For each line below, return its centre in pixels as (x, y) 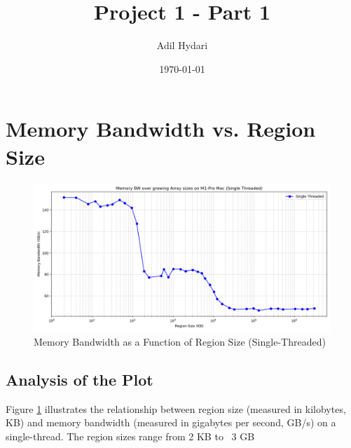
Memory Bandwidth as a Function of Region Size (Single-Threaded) (180, 342)
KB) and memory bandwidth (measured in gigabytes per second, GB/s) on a (171, 422)
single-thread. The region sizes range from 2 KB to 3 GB (130, 436)
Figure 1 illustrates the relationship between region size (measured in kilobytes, (176, 408)
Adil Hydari (182, 45)
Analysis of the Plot (80, 380)
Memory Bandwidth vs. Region (161, 129)
